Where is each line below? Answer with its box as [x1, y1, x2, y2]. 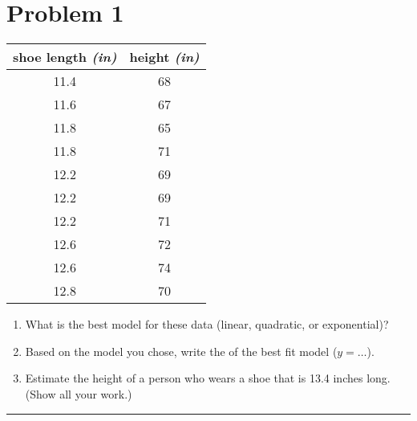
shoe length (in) [13, 47, 117, 67]
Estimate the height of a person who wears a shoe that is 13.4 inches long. [25, 370, 391, 386]
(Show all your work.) [25, 385, 132, 402]
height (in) [129, 47, 200, 67]
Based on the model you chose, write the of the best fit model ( [25, 342, 338, 359]
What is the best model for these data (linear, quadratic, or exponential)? [25, 316, 389, 333]
